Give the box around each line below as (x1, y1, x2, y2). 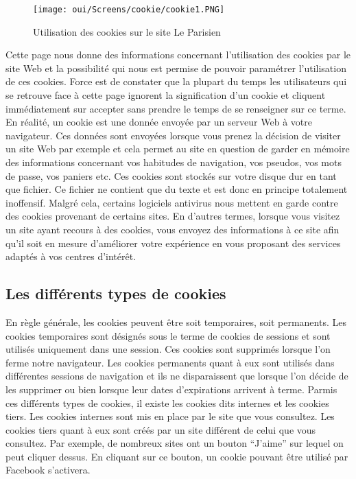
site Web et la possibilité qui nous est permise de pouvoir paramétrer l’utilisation (5, 60, 346, 75)
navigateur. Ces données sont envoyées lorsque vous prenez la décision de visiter (5, 128, 341, 142)
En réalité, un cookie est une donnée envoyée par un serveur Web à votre (5, 115, 312, 129)
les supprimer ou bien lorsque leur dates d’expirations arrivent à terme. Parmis (5, 382, 337, 396)
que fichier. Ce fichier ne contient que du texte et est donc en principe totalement (5, 182, 348, 196)
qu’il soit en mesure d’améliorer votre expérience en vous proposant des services (5, 235, 341, 250)
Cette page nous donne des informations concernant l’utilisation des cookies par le (5, 47, 351, 62)
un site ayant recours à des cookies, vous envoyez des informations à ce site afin (5, 222, 340, 236)
